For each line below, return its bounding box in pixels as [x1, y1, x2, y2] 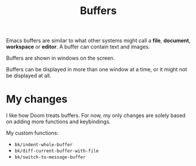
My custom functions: [6, 130, 59, 137]
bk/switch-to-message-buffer [14, 154, 86, 160]
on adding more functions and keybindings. [6, 118, 111, 125]
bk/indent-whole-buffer [14, 142, 73, 148]
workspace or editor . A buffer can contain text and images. [6, 43, 150, 50]
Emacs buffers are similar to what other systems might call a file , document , [6, 37, 191, 44]
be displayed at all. [6, 72, 51, 79]
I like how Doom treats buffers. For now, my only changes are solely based [6, 112, 186, 119]
